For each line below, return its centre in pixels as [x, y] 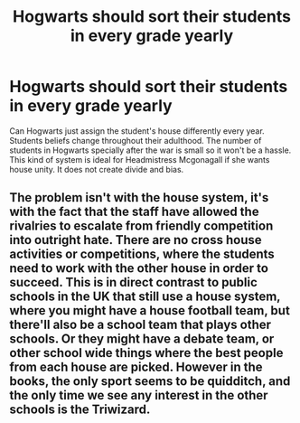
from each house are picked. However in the [136, 367]
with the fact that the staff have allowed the [134, 212]
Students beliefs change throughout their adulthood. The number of [136, 140]
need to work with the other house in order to [139, 268]
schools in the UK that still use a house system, [145, 297]
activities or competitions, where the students [142, 254]
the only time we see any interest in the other [139, 395]
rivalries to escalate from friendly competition [141, 226]
